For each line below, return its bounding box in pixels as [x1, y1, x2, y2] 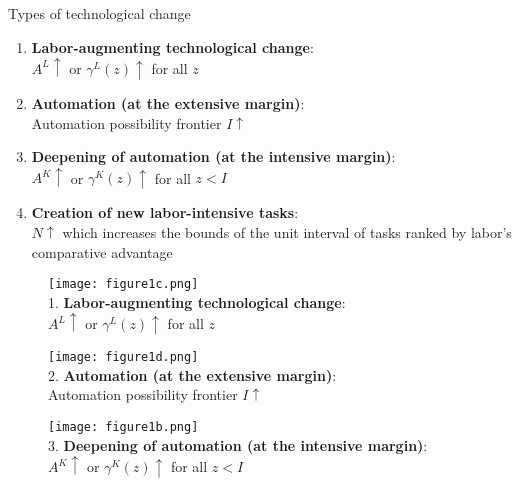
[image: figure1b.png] [48, 420, 199, 434]
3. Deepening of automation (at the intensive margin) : [48, 434, 428, 455]
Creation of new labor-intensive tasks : [31, 202, 299, 223]
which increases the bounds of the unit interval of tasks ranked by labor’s [62, 222, 512, 242]
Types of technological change [8, 3, 191, 23]
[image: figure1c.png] [48, 277, 199, 292]
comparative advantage [31, 241, 173, 262]
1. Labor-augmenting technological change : [48, 291, 346, 312]
